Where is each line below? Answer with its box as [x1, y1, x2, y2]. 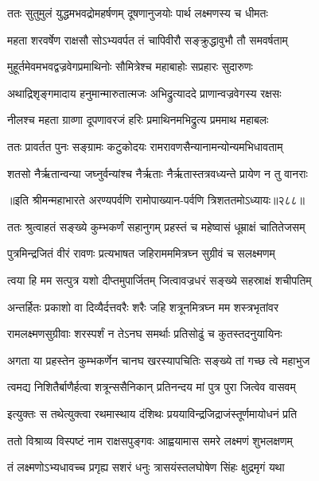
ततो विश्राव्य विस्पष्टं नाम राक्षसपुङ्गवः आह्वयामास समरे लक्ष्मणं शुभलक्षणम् [7, 432, 293, 448]
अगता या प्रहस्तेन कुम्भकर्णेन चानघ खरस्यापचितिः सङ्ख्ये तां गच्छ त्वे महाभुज [7, 351, 310, 368]
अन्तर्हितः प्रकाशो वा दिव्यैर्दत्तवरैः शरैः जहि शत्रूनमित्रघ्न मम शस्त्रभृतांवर [7, 298, 279, 315]
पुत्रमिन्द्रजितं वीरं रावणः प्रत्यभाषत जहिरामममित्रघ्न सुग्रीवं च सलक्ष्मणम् [7, 245, 275, 262]
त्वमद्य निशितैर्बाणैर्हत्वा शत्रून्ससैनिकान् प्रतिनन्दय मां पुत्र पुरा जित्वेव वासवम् [7, 378, 296, 395]
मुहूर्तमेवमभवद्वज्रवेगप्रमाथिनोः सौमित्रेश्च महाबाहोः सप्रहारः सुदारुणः [7, 58, 253, 75]
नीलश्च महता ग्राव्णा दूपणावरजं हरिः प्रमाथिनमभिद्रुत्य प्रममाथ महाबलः [7, 111, 269, 128]
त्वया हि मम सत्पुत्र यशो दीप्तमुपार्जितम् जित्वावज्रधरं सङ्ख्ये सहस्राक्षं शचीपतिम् [7, 271, 312, 288]
